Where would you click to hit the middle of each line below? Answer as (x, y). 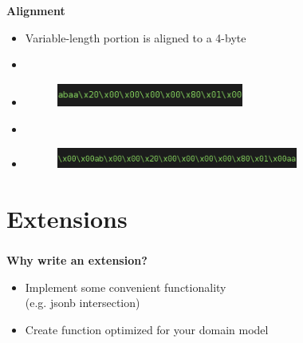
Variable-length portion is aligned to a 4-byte (136, 37)
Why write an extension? (77, 260)
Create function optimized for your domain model (147, 329)
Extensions (67, 219)
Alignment (36, 10)
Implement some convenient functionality (126, 287)
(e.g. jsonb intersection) (83, 303)
